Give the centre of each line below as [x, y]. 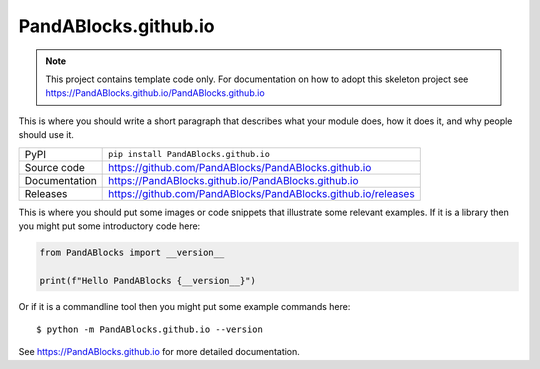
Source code [54, 167]
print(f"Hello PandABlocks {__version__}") [148, 280]
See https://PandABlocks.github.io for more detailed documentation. [159, 352]
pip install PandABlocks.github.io [189, 154]
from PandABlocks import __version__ [132, 252]
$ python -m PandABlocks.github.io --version [150, 329]
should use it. [46, 135]
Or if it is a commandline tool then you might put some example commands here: [184, 306]
